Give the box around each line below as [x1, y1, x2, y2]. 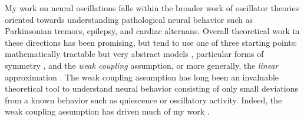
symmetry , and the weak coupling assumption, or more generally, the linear [5, 59, 279, 71]
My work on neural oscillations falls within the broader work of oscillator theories [5, 2, 299, 14]
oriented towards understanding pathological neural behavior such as [5, 13, 253, 25]
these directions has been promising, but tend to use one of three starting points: [5, 36, 298, 48]
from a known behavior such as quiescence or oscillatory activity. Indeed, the [5, 93, 282, 106]
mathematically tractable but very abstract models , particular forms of [5, 48, 264, 60]
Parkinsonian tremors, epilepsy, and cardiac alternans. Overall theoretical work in [5, 25, 300, 37]
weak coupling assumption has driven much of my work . [5, 105, 210, 117]
